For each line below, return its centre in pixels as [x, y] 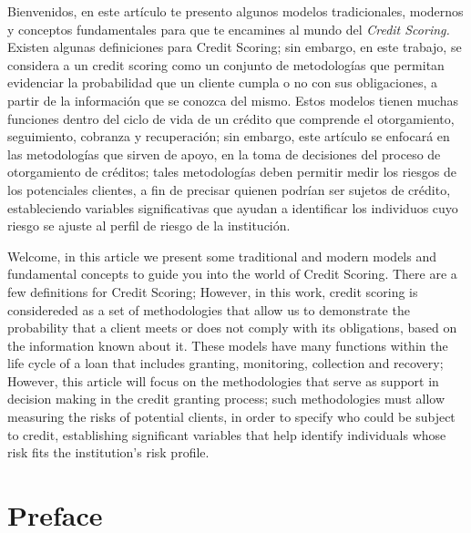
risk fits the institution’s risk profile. [108, 452]
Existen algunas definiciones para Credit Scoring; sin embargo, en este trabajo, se [235, 47]
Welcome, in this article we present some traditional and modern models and [222, 256]
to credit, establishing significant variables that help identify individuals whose [227, 434]
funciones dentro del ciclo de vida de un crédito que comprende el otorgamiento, [231, 118]
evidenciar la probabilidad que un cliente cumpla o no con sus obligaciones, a [223, 82]
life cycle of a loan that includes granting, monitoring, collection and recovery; [225, 363]
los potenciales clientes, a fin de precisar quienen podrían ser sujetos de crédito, [229, 189]
